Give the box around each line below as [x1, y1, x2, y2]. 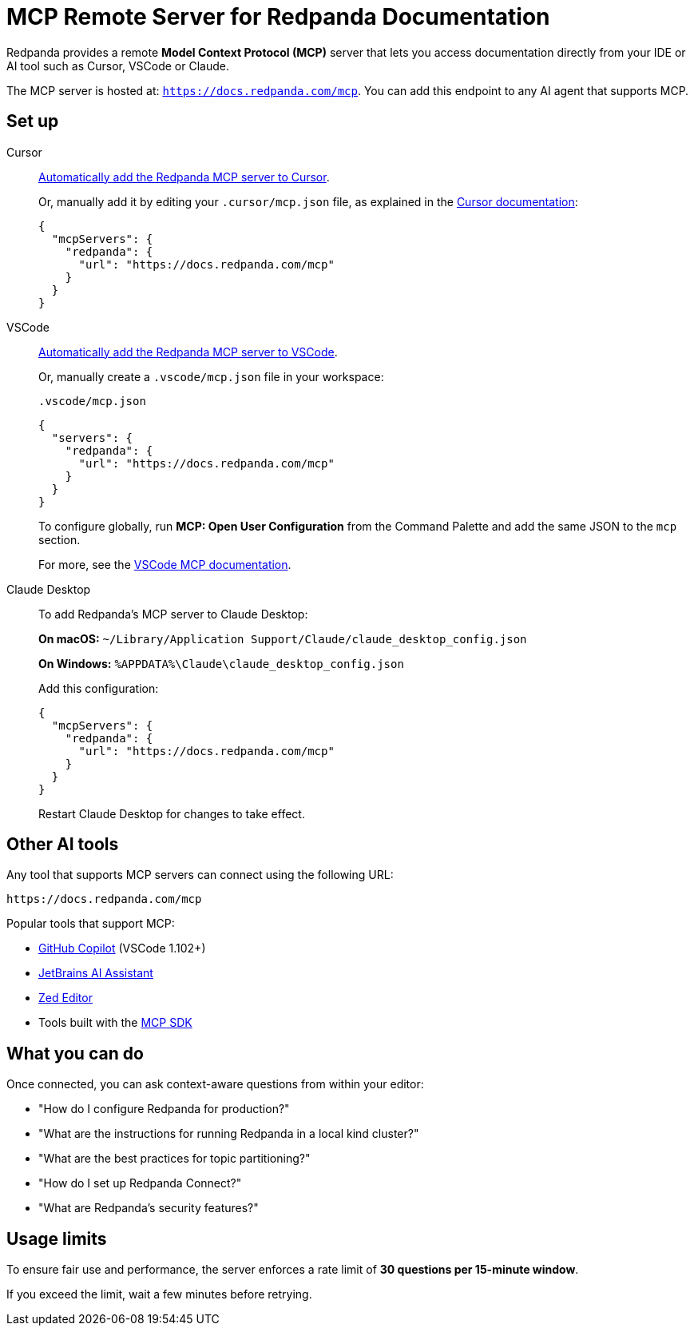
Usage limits [6, 1228, 107, 1249]
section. [38, 532, 81, 547]
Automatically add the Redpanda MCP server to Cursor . [38, 169, 330, 184]
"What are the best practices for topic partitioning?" [38, 1151, 311, 1166]
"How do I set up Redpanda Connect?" [38, 1176, 242, 1191]
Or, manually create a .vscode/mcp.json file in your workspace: [38, 369, 384, 384]
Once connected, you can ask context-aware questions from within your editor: [6, 1077, 424, 1091]
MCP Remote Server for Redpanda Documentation [6, 3, 550, 30]
